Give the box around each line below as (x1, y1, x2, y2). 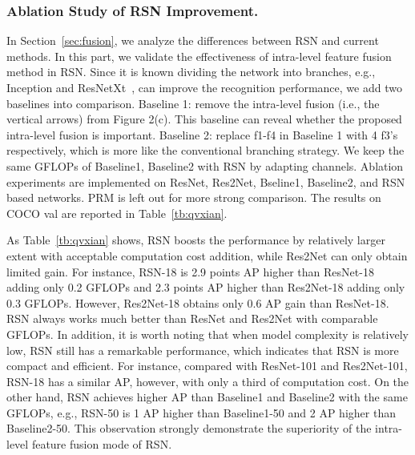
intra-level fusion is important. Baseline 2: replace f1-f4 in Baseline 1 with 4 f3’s (6, 126, 398, 143)
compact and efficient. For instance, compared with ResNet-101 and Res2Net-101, (6, 357, 408, 374)
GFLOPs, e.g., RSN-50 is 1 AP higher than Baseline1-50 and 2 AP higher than (6, 404, 396, 421)
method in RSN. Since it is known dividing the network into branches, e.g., (6, 63, 376, 80)
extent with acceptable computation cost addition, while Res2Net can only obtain (6, 247, 408, 264)
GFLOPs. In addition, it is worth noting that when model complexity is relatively (6, 325, 409, 342)
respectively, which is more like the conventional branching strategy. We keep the (6, 142, 405, 159)
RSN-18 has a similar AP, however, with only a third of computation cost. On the (6, 372, 409, 389)
